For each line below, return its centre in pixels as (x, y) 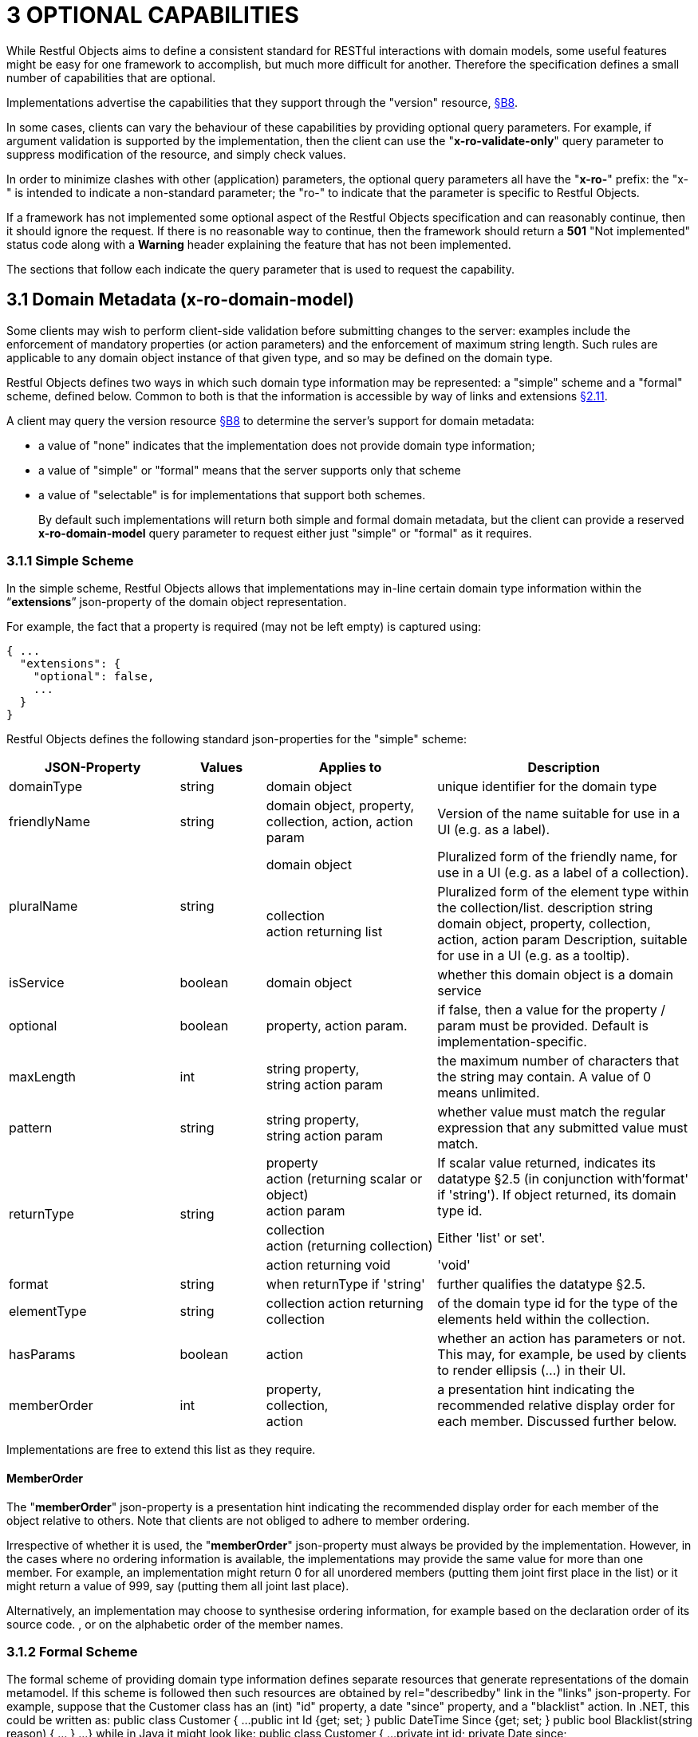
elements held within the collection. (544, 1319)
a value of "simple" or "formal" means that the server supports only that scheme (250, 470)
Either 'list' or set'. (491, 1238)
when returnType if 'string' (345, 1284)
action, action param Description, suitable (562, 940)
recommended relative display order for (556, 1406)
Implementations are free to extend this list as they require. (161, 1450)
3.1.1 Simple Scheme (70, 560)
